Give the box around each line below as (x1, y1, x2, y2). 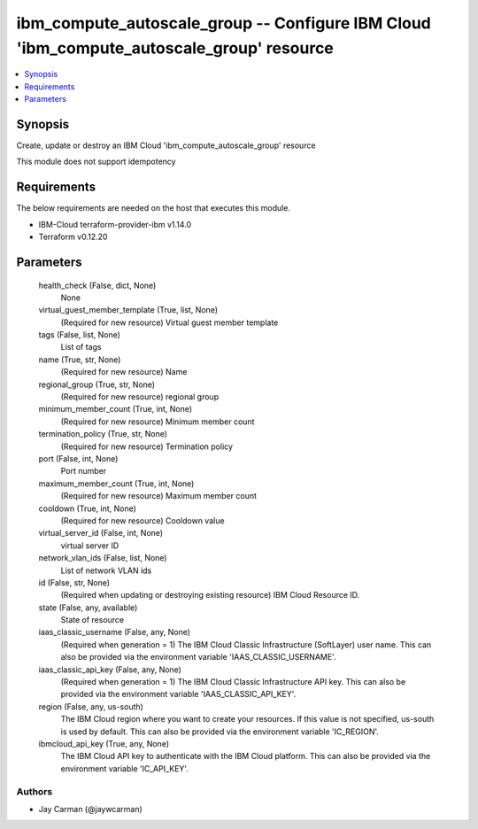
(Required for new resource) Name (60, 367, 188, 377)
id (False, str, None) (38, 577, 111, 588)
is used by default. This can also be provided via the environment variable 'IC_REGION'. (60, 726, 380, 737)
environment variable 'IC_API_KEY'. (60, 763, 189, 774)
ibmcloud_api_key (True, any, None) (38, 738, 170, 748)
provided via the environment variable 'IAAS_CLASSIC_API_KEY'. (60, 689, 297, 700)
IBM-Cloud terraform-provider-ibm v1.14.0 (38, 219, 192, 229)
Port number (60, 466, 107, 476)
